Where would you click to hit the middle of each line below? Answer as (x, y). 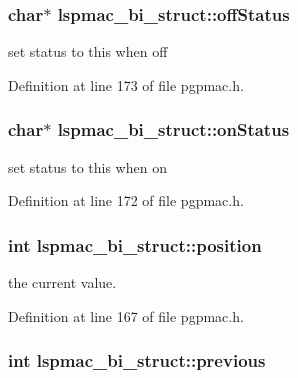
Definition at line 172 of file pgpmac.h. (126, 200)
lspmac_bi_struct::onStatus (173, 129)
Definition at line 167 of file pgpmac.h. (126, 315)
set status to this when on (87, 166)
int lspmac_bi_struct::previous (137, 360)
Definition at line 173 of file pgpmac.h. (126, 84)
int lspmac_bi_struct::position (135, 244)
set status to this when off (88, 51)
